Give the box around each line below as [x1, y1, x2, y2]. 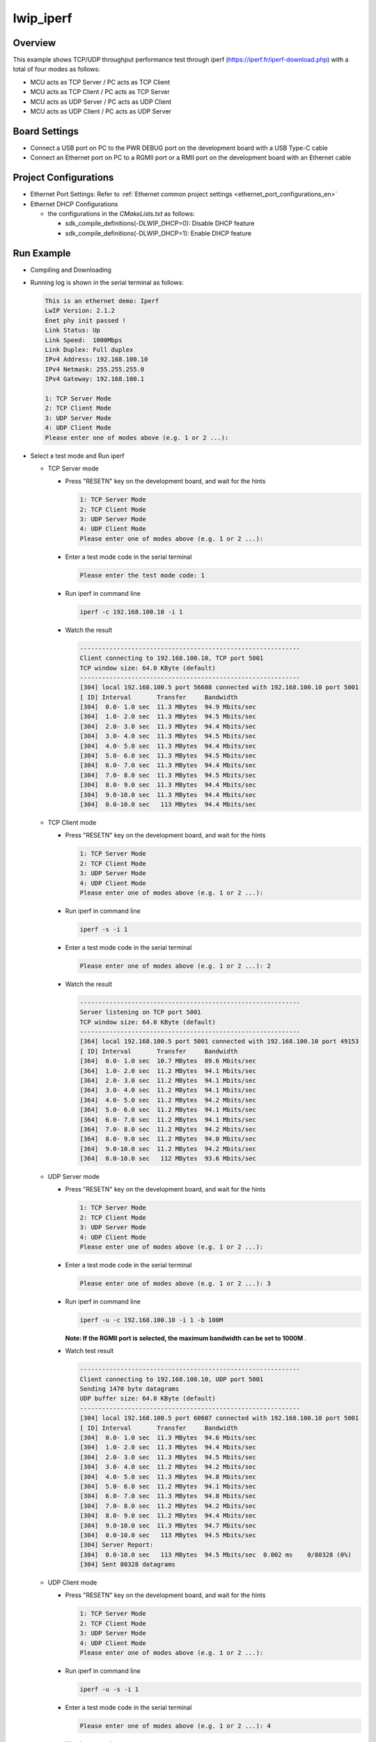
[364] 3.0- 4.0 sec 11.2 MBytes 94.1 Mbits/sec [79, 1086, 257, 1094]
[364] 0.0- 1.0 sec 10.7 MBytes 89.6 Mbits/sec [79, 1057, 257, 1065]
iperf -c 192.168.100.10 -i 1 [79, 608, 183, 616]
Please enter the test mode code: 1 [79, 571, 205, 579]
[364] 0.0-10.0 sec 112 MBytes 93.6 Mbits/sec [79, 1155, 257, 1163]
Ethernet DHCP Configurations [30, 199, 118, 208]
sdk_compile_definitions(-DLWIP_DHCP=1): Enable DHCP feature [65, 229, 252, 237]
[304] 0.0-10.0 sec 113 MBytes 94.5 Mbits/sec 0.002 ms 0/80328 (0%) [79, 1550, 352, 1559]
